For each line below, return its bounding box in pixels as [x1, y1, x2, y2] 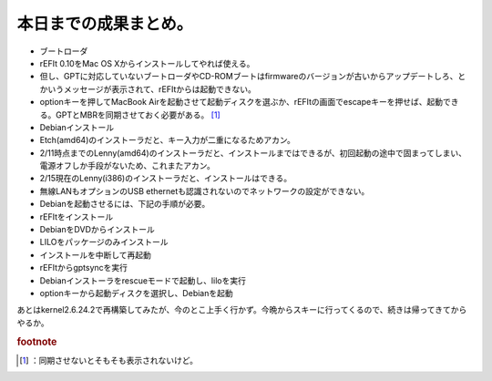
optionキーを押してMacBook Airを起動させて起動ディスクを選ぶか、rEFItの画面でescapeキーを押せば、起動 [39, 97, 444, 108]
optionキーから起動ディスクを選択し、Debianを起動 [39, 287, 233, 298]
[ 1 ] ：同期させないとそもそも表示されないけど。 [19, 355, 198, 366]
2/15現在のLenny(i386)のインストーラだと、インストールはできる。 [39, 173, 292, 184]
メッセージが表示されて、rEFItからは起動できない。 [63, 83, 257, 95]
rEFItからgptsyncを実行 [39, 263, 128, 273]
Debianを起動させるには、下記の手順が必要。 [39, 199, 210, 210]
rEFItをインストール [39, 211, 114, 222]
